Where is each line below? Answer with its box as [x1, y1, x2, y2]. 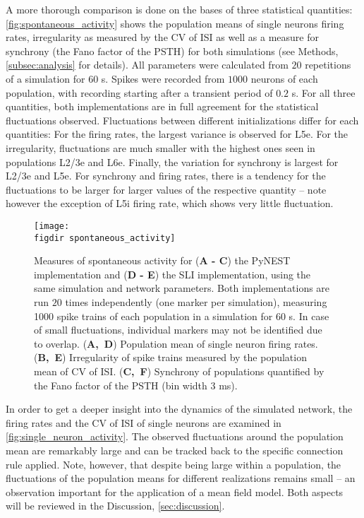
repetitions [305, 57, 351, 72]
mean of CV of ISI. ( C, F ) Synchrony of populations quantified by [34, 363, 324, 378]
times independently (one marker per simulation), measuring [65, 295, 327, 309]
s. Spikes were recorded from [101, 71, 225, 86]
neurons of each [250, 71, 318, 86]
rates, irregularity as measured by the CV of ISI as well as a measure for [6, 30, 320, 45]
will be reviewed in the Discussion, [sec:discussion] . [6, 498, 225, 513]
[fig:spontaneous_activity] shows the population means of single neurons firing [6, 16, 344, 30]
